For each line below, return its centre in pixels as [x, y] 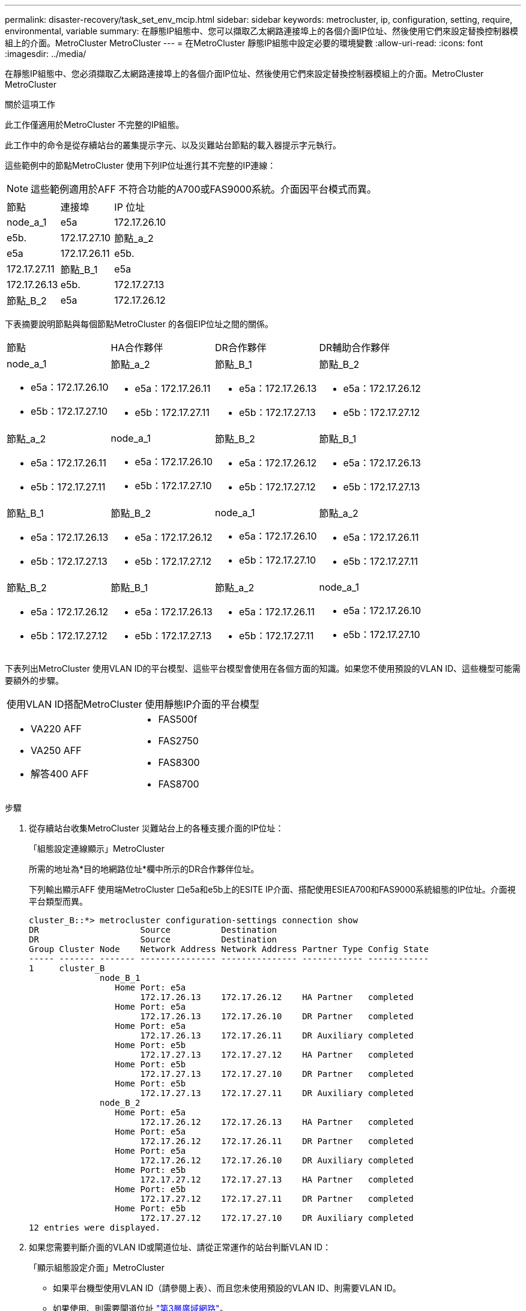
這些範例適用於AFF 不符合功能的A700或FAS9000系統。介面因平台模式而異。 [204, 189]
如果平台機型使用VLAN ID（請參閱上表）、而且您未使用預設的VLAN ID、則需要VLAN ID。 [227, 1288]
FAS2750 [178, 741]
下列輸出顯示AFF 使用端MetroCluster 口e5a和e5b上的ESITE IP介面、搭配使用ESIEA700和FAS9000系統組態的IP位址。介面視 [272, 889]
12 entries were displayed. [95, 1228]
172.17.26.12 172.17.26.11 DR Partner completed [277, 1141]
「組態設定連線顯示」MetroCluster [97, 848]
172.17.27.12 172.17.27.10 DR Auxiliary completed [277, 1218]
